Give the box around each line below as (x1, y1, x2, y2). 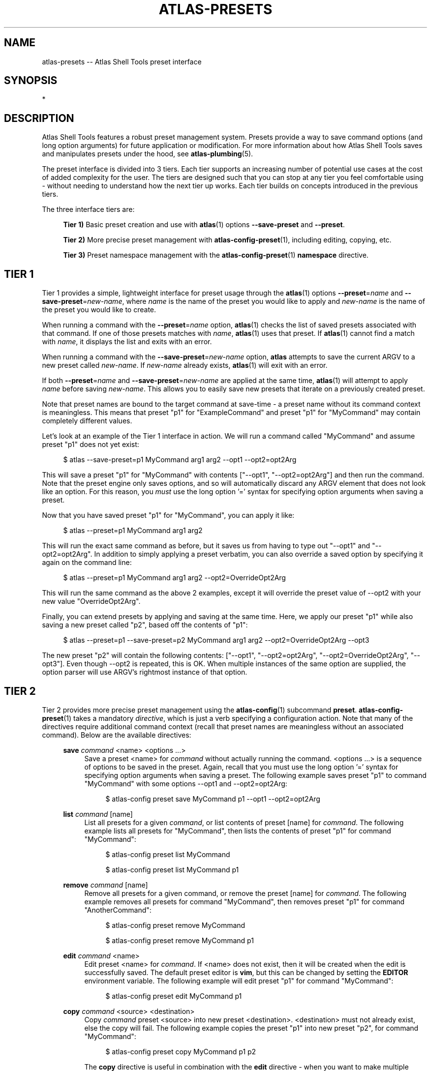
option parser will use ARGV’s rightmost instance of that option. (42, 668, 247, 677)
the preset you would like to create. (42, 305, 156, 314)
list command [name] (63, 809, 133, 818)
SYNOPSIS (4, 74, 58, 87)
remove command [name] (63, 880, 148, 889)
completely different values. (42, 416, 132, 425)
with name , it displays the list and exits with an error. (42, 337, 212, 346)
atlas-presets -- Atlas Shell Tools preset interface (42, 57, 202, 66)
